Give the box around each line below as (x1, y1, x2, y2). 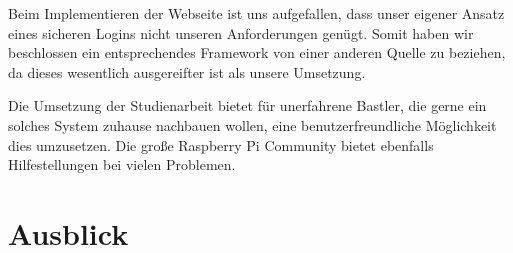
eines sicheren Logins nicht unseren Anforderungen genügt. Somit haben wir (8, 22, 474, 43)
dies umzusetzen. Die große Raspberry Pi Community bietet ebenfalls (8, 134, 434, 155)
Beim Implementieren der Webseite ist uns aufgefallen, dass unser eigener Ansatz (8, 3, 505, 23)
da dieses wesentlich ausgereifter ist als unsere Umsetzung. (8, 61, 366, 82)
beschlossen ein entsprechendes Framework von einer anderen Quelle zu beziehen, (8, 42, 506, 63)
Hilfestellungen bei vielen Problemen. (8, 154, 236, 175)
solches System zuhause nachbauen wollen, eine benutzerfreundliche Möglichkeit (8, 114, 497, 135)
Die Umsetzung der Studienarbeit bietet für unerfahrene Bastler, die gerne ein (8, 95, 487, 116)
